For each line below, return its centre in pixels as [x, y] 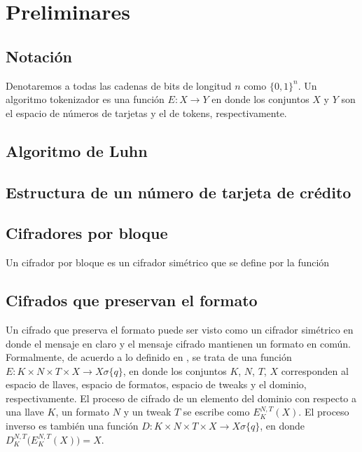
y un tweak [147, 412]
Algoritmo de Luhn [77, 150]
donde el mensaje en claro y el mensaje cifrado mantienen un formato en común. [178, 343]
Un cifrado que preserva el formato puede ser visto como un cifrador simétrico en [180, 329]
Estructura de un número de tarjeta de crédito [179, 192]
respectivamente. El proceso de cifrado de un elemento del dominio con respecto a [181, 398]
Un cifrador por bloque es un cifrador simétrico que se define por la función [168, 262]
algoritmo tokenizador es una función [85, 99]
